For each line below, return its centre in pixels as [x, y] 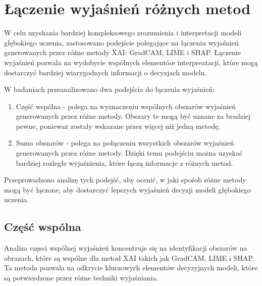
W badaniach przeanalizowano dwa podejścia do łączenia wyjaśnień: [110, 89]
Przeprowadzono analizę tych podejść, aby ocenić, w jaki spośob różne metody [125, 180]
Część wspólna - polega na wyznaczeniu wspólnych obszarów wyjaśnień [126, 106]
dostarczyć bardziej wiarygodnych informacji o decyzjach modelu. [106, 72]
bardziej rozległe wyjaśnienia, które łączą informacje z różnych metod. [124, 162]
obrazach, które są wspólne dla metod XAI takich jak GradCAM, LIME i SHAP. [129, 257]
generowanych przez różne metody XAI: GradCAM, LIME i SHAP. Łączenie [122, 52]
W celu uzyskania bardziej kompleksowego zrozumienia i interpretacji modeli [123, 33]
